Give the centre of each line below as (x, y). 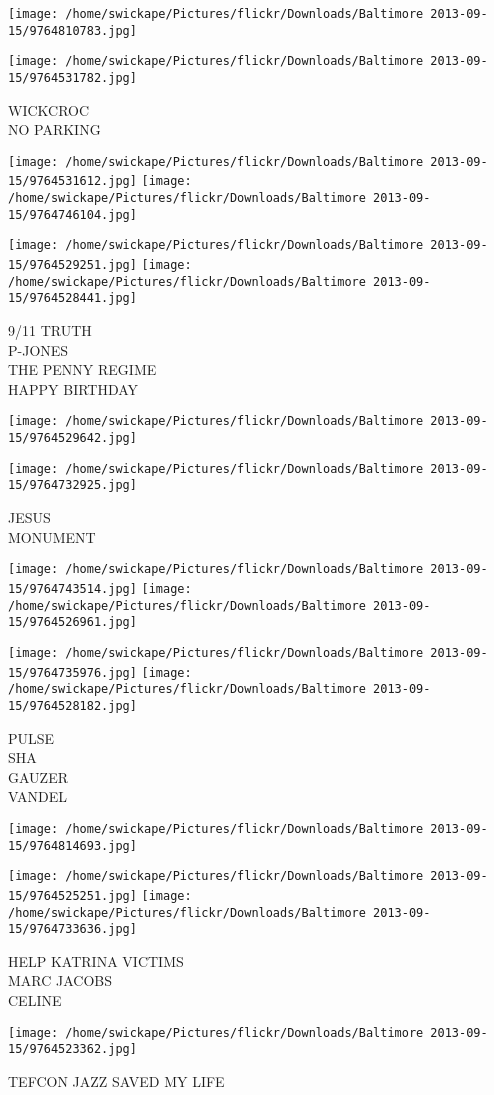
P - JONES (38, 349)
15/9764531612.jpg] (72, 181)
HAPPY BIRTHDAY (73, 388)
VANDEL (37, 796)
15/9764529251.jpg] (72, 265)
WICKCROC (49, 109)
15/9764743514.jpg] (72, 588)
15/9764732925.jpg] (72, 485)
